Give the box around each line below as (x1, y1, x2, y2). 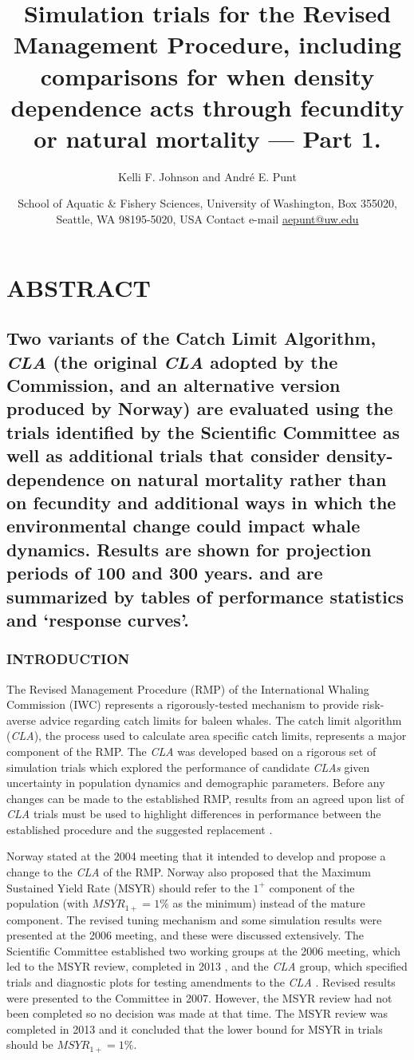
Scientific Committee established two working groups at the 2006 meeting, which (6, 942, 401, 959)
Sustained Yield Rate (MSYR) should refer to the (6, 879, 250, 896)
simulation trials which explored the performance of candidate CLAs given (6, 758, 370, 775)
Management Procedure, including (13, 28, 402, 61)
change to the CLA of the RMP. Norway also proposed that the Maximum (6, 864, 371, 880)
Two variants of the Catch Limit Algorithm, (6, 326, 377, 350)
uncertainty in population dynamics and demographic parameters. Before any (6, 774, 385, 791)
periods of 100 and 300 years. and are (6, 560, 323, 585)
